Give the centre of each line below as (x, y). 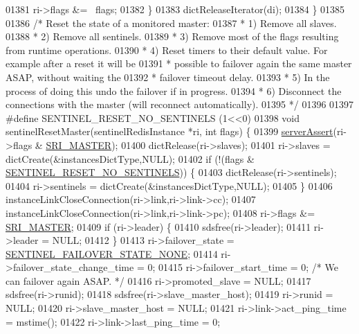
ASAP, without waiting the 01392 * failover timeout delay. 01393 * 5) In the (168, 77)
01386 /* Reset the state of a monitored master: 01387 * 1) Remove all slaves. (171, 23)
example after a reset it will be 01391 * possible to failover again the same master (179, 63)
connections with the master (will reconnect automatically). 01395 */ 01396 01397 (180, 104)
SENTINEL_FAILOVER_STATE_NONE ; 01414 (112, 253)
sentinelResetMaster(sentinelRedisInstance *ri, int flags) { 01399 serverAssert (169, 131)
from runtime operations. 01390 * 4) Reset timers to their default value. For (167, 50)
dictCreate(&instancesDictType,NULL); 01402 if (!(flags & (130, 158)
